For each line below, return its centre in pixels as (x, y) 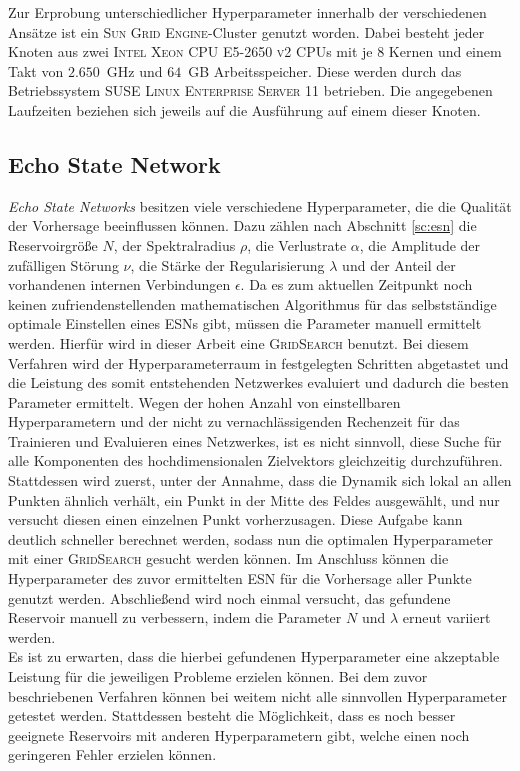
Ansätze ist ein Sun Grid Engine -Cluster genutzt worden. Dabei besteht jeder (246, 31)
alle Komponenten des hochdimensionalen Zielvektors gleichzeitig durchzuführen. (255, 460)
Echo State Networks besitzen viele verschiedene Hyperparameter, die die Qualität (260, 205)
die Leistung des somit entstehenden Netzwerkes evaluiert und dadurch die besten (258, 382)
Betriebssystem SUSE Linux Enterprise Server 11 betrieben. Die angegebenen (250, 90)
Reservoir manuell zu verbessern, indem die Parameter (175, 617)
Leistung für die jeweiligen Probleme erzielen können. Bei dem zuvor (218, 676)
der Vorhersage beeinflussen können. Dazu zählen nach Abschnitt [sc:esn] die (242, 225)
